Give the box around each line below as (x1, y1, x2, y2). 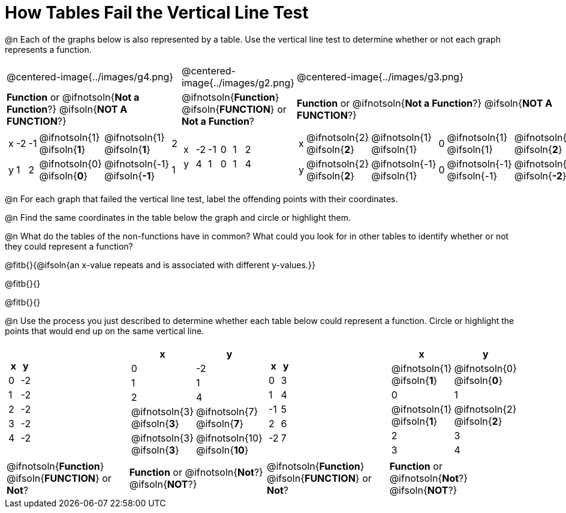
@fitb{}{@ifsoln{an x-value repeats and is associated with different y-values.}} (5, 259, 315, 270)
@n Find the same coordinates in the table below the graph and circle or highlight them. (5, 212, 351, 223)
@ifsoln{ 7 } (195, 417, 244, 430)
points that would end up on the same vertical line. (5, 325, 204, 336)
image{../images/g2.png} (181, 76, 295, 89)
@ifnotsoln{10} (195, 431, 263, 444)
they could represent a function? (5, 241, 133, 251)
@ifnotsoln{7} (195, 405, 258, 418)
